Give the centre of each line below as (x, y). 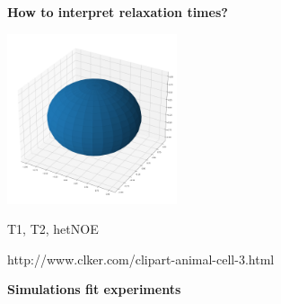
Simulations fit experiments (94, 289)
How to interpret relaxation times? (118, 12)
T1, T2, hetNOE (53, 229)
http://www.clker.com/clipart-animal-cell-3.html (141, 259)
